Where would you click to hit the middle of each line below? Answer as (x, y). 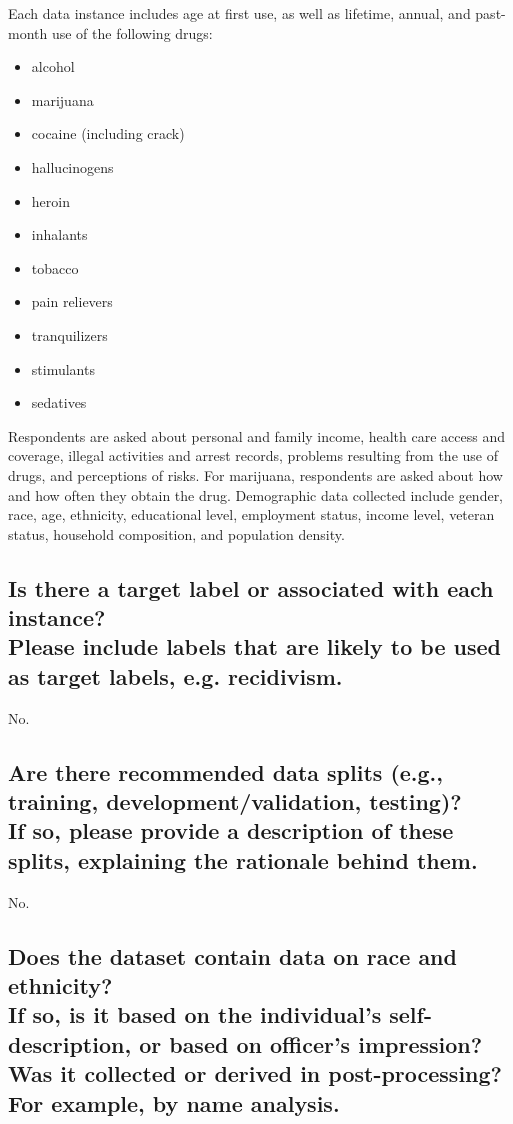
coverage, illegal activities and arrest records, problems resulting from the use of (253, 455)
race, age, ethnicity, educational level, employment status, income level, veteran (251, 514)
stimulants (63, 368)
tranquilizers (69, 334)
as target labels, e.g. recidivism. (175, 675)
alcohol (53, 66)
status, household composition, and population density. (176, 533)
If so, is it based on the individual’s (195, 1014)
